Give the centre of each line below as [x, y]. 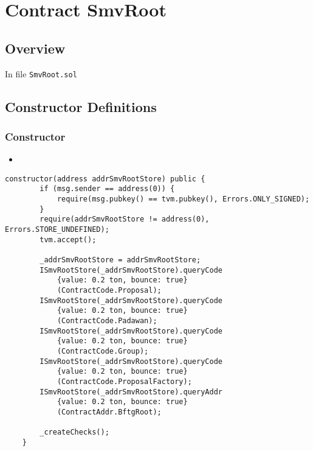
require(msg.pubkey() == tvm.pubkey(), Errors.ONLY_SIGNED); [183, 199]
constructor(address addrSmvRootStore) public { [105, 179]
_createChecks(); [74, 432]
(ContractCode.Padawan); [107, 321]
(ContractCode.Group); [103, 351]
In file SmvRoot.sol [41, 73]
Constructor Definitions [81, 106]
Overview [35, 48]
